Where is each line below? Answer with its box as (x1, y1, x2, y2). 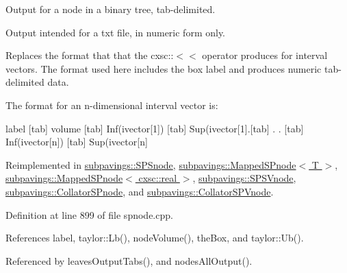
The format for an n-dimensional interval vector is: (5, 97, 218, 112)
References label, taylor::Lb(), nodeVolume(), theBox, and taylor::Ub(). (5, 230, 304, 245)
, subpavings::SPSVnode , (192, 171, 296, 185)
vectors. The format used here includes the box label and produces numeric (5, 61, 322, 75)
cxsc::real (138, 171, 177, 185)
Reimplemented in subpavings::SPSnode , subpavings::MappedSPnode (5, 157, 296, 171)
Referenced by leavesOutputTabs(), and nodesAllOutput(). (5, 253, 253, 268)
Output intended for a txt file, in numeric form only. (5, 25, 226, 39)
